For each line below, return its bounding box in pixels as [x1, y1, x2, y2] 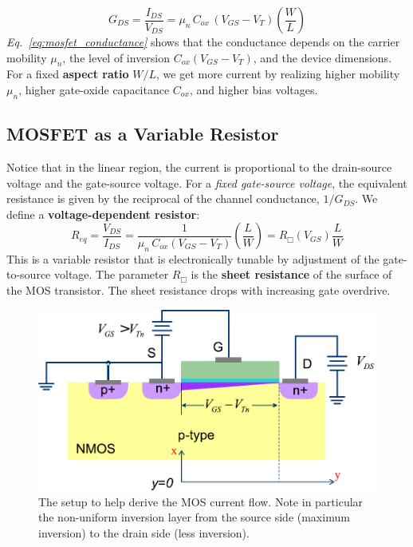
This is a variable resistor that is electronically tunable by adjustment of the [6, 250, 380, 267]
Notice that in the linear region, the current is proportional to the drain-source [6, 158, 392, 175]
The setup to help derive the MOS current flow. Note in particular [38, 493, 364, 509]
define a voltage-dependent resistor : [6, 205, 200, 222]
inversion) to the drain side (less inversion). [38, 525, 250, 541]
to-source [6, 266, 51, 283]
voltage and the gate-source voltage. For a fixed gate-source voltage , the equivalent [6, 174, 407, 191]
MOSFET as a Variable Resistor [6, 121, 279, 146]
